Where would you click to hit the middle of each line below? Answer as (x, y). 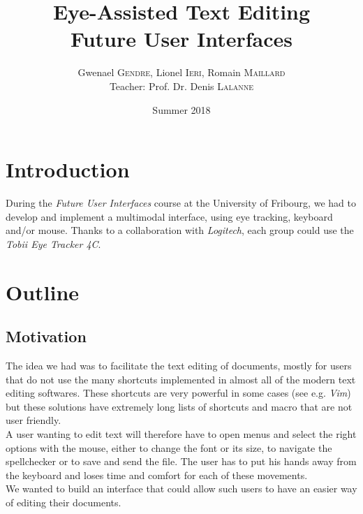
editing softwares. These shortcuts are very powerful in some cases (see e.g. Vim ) (178, 393)
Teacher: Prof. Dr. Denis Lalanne (181, 86)
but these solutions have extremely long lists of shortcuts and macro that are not (179, 406)
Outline (43, 292)
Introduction (68, 169)
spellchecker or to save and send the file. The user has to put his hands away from (181, 461)
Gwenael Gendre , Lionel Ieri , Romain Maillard (181, 72)
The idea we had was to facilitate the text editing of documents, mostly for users (179, 365)
